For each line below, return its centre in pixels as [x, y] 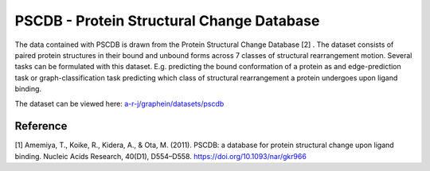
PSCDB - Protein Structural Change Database [167, 21]
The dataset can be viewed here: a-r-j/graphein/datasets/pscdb [119, 103]
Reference [41, 126]
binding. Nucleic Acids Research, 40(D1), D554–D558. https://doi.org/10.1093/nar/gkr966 [160, 156]
